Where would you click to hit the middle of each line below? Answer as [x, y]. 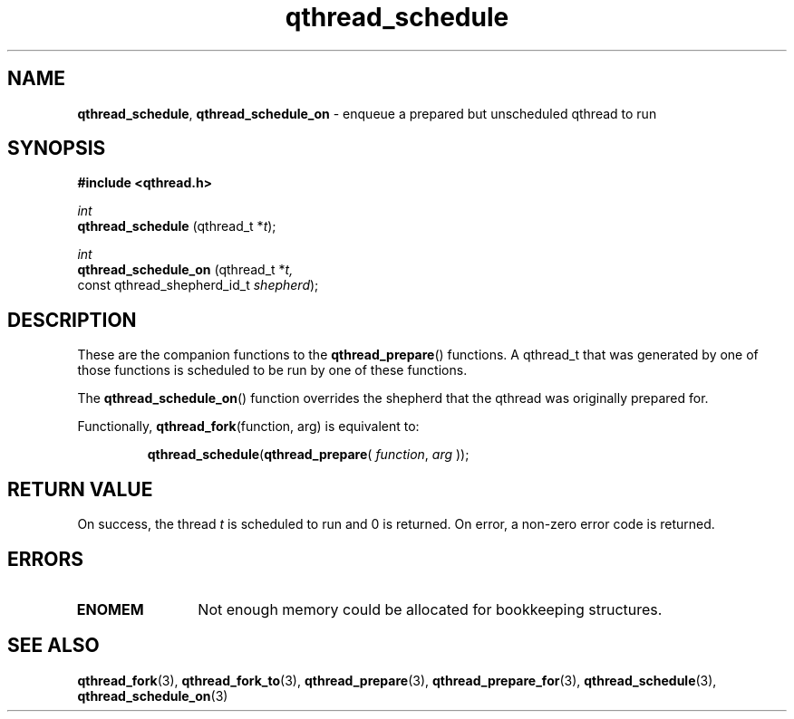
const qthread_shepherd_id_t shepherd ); [198, 285]
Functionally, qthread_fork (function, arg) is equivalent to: [248, 427]
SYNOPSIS [57, 149]
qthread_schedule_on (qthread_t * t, [185, 270]
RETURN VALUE [80, 489]
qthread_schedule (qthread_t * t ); [177, 226]
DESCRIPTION [72, 320]
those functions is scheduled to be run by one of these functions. [272, 370]
